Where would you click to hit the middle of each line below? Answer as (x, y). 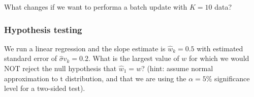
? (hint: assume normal (177, 68)
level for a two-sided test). (45, 88)
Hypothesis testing (43, 29)
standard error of (31, 58)
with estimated (220, 48)
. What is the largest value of (134, 58)
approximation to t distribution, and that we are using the (95, 78)
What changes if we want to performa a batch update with (96, 7)
